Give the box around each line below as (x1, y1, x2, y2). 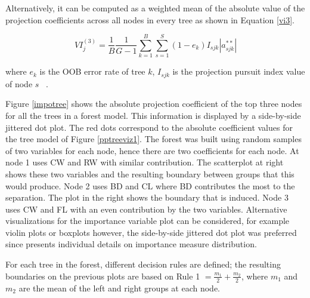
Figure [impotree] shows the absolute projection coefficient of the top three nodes (5, 97, 302, 110)
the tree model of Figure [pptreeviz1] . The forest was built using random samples (5, 133, 302, 145)
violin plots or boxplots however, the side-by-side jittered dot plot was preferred (5, 226, 297, 238)
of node (5, 77, 33, 90)
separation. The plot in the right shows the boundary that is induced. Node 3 (5, 191, 289, 204)
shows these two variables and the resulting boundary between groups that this (5, 167, 294, 180)
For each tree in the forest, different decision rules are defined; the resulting (5, 258, 281, 271)
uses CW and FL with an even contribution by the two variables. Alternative (5, 202, 287, 215)
